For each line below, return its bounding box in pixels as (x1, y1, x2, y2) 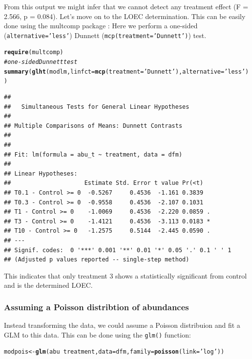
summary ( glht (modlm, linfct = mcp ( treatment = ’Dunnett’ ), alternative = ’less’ (4, 68, 246, 75)
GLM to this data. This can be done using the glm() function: (4, 329, 191, 339)
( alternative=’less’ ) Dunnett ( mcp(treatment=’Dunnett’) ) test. (4, 30, 207, 40)
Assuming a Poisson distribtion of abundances (4, 300, 189, 313)
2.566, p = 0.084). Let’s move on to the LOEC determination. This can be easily (4, 11, 246, 21)
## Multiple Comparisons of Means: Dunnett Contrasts (4, 122, 183, 129)
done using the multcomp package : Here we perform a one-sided (4, 20, 198, 31)
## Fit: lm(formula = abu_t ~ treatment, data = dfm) (4, 151, 183, 158)
